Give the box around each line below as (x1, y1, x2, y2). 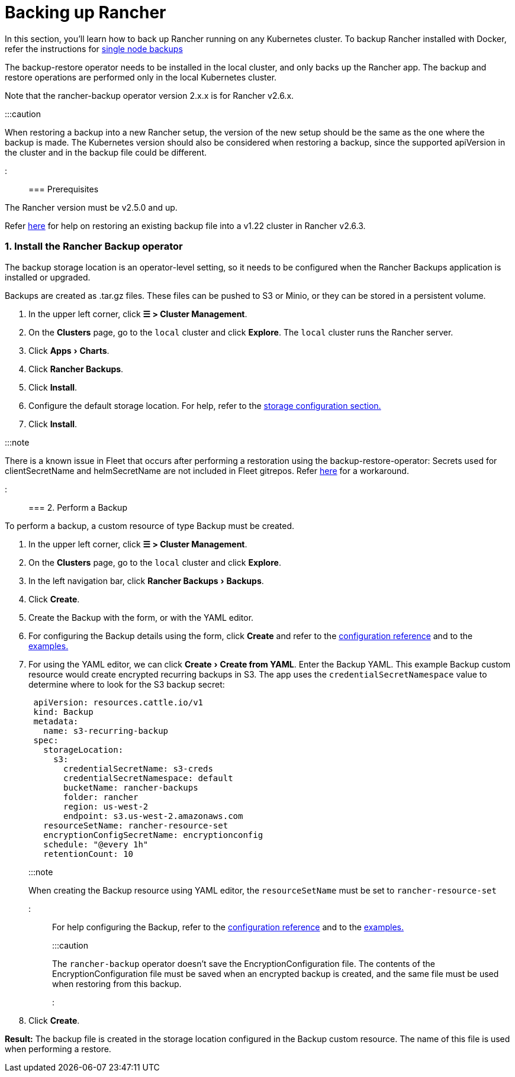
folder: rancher (63, 792, 139, 802)
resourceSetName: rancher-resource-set (43, 820, 228, 830)
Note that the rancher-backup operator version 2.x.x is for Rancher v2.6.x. (5, 90, 294, 101)
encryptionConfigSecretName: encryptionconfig (43, 830, 263, 840)
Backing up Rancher (5, 2, 166, 22)
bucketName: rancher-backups (63, 782, 198, 792)
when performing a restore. (5, 1043, 111, 1054)
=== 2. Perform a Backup (28, 502, 127, 512)
